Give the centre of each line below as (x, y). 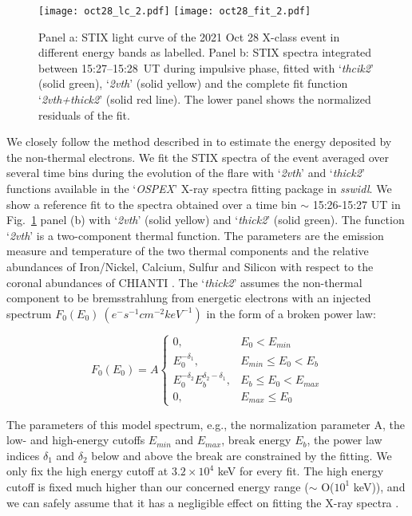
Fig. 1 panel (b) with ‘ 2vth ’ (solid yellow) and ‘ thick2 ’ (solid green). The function (206, 220)
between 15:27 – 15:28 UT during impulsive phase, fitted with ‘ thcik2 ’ (206, 67)
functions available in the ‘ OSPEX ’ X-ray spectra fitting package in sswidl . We (199, 188)
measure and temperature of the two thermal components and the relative (188, 251)
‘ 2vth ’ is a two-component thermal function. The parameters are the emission (195, 235)
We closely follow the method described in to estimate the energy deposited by (199, 142)
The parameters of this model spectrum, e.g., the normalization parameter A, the (206, 424)
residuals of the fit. (84, 114)
